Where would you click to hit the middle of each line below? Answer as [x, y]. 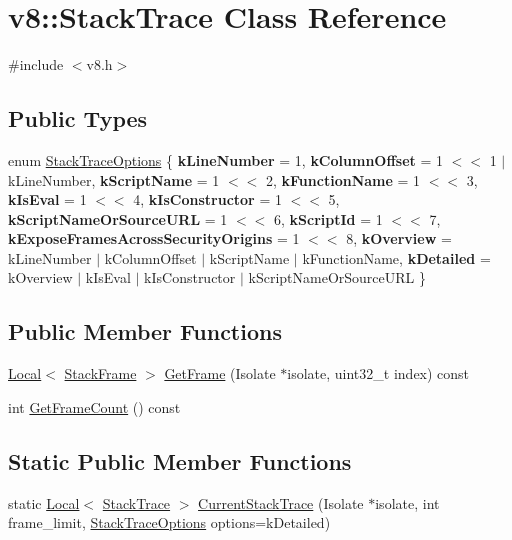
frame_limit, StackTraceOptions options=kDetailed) [169, 522]
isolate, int [407, 502]
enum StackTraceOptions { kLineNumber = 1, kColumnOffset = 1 [226, 159]
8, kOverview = [399, 238]
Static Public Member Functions [180, 460]
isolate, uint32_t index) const [378, 373]
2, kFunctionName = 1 [343, 179]
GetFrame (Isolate [220, 373]
